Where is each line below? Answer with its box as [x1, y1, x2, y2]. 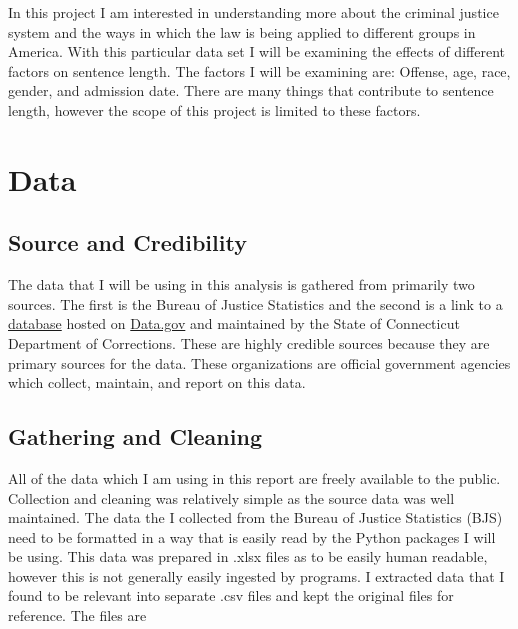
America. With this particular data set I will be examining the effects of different [8, 41, 505, 62]
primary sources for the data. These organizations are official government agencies [8, 352, 511, 373]
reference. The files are [8, 605, 147, 626]
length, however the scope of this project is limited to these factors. [8, 99, 421, 120]
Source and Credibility [8, 227, 247, 258]
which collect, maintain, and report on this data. [8, 372, 306, 393]
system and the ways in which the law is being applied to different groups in [8, 21, 476, 42]
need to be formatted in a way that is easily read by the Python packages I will [8, 526, 496, 547]
